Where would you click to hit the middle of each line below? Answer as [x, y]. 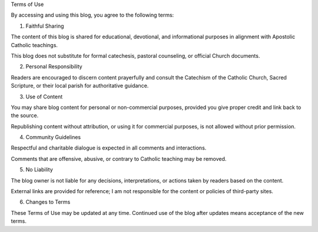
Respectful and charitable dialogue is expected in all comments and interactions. [109, 148]
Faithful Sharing [45, 26]
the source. [25, 115]
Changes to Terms [48, 202]
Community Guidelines [53, 137]
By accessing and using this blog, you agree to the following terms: [92, 15]
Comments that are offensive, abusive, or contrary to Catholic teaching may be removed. [119, 158]
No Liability [39, 170]
